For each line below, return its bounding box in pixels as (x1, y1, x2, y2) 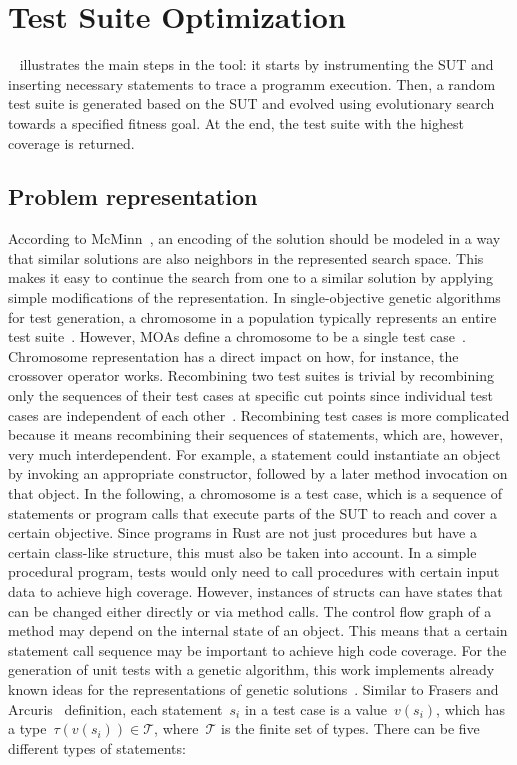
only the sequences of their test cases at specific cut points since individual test (8, 385, 493, 406)
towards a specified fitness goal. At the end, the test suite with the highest (8, 112, 464, 133)
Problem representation (8, 181, 258, 212)
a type (8, 718, 47, 739)
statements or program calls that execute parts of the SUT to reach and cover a (8, 502, 497, 523)
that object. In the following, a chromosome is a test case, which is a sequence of (8, 483, 502, 504)
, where (154, 718, 199, 739)
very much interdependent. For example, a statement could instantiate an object (8, 443, 501, 464)
